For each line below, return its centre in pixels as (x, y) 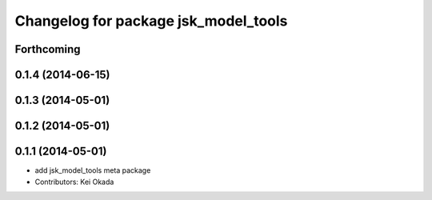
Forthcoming (48, 49)
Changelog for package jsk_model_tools (151, 21)
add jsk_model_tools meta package (93, 170)
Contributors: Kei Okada (74, 182)
